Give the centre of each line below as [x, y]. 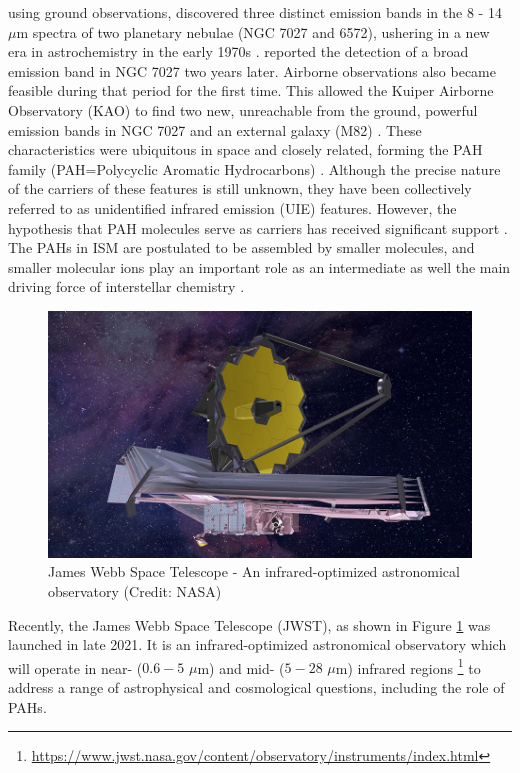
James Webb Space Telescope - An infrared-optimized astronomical [254, 571]
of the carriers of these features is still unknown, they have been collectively [240, 188]
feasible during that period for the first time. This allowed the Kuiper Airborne [251, 90]
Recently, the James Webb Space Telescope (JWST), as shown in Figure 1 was [249, 624]
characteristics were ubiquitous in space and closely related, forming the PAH [245, 149]
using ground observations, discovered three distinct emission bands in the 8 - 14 [255, 12]
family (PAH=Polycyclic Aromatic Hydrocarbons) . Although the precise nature [254, 168]
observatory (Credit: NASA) [135, 590]
